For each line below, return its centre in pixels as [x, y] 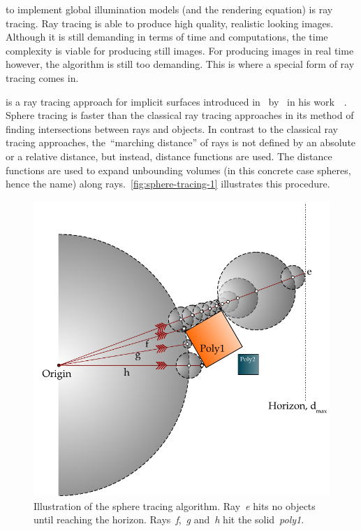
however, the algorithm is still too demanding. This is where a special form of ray [180, 64]
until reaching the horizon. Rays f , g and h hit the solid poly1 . [169, 519]
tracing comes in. [42, 77]
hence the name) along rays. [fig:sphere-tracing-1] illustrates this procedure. [168, 184]
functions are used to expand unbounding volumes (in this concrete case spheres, [178, 170]
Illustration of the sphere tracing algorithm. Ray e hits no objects [175, 505]
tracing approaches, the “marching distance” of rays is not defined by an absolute [181, 142]
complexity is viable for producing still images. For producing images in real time [180, 50]
